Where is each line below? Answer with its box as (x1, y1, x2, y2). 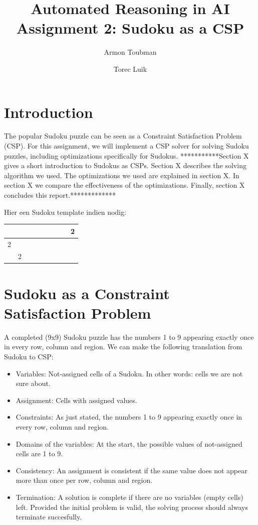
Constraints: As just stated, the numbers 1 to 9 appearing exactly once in (16, 412, 242, 422)
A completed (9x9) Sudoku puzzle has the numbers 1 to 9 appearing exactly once (4, 331, 254, 342)
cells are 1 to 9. (16, 448, 63, 459)
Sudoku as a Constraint (4, 283, 170, 303)
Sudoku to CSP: (4, 351, 54, 361)
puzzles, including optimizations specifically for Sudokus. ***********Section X (4, 150, 249, 161)
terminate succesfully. (16, 511, 82, 522)
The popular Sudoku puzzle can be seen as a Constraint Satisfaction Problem (4, 130, 242, 141)
